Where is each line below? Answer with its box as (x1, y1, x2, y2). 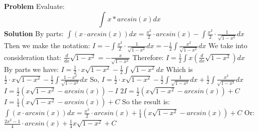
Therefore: (132, 52, 164, 62)
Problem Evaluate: (4, 1, 65, 11)
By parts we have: (4, 64, 59, 74)
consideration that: (4, 52, 62, 62)
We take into (208, 40, 248, 51)
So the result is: (122, 96, 170, 107)
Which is (166, 64, 193, 74)
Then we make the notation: (4, 40, 90, 51)
